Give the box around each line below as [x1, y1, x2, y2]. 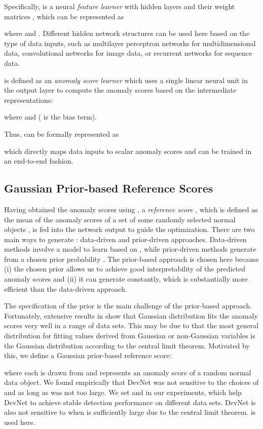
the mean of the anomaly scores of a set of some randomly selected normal [4, 214, 236, 224]
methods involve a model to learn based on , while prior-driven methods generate [4, 244, 256, 254]
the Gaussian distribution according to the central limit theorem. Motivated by [4, 340, 250, 350]
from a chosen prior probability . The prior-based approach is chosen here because [4, 253, 259, 264]
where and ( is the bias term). [4, 111, 97, 122]
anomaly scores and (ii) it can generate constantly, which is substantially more [4, 274, 248, 284]
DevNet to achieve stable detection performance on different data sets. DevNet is [4, 397, 256, 407]
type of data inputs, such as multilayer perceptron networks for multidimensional [4, 37, 256, 48]
